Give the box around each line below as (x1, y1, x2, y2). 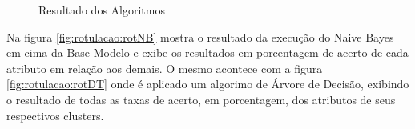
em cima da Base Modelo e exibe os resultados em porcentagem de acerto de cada (6, 44, 409, 61)
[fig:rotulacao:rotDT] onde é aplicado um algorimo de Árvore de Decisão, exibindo (6, 75, 409, 92)
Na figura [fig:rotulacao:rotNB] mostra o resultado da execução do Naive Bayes (6, 28, 394, 45)
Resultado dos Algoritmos (38, 2, 165, 18)
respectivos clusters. (6, 107, 104, 123)
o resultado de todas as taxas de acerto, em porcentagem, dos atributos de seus (6, 91, 396, 107)
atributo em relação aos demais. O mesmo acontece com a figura (6, 59, 323, 76)
